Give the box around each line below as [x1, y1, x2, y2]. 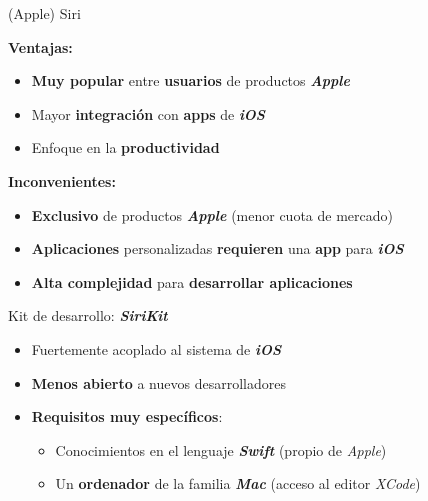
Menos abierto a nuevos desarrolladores [31, 372, 286, 393]
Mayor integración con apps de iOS [31, 103, 265, 124]
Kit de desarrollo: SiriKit [8, 305, 168, 326]
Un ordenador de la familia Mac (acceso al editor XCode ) [55, 473, 421, 494]
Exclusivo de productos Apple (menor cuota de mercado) [31, 204, 393, 225]
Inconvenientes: [8, 170, 116, 191]
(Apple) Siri [8, 3, 81, 23]
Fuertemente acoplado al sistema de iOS [31, 338, 282, 359]
